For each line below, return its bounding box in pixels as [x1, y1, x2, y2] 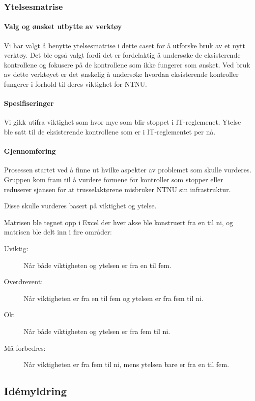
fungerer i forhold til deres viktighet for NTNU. [4, 79, 147, 89]
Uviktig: [4, 243, 28, 253]
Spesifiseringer [4, 98, 54, 108]
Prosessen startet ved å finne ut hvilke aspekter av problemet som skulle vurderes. [4, 165, 252, 175]
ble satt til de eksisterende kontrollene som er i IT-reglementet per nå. [4, 127, 216, 136]
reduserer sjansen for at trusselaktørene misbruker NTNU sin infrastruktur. [4, 184, 231, 194]
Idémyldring [4, 383, 67, 399]
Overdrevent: [4, 276, 43, 287]
